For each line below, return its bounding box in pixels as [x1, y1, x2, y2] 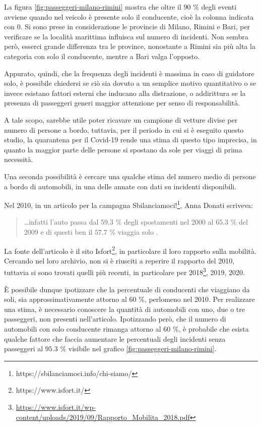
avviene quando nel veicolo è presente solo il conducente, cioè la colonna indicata [4, 11, 254, 22]
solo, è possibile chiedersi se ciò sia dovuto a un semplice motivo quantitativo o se [4, 78, 256, 88]
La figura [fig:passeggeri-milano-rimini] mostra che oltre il [4, 2, 181, 12]
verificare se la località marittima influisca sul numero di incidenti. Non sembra [4, 31, 248, 41]
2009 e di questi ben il [24, 226, 93, 237]
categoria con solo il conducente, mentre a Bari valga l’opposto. [4, 50, 200, 61]
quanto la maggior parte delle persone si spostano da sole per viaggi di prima [4, 144, 242, 154]
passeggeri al [4, 343, 43, 354]
